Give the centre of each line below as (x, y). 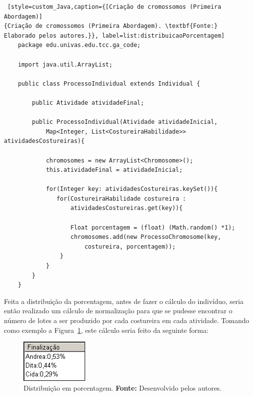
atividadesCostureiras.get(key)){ (127, 208)
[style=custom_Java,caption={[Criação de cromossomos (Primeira (114, 7)
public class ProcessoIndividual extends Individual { (109, 83)
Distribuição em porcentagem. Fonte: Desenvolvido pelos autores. (123, 387)
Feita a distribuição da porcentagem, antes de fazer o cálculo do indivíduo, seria (124, 301)
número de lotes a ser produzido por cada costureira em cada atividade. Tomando (126, 320)
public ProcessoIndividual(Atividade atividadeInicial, (125, 122)
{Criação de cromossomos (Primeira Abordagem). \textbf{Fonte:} (111, 26)
